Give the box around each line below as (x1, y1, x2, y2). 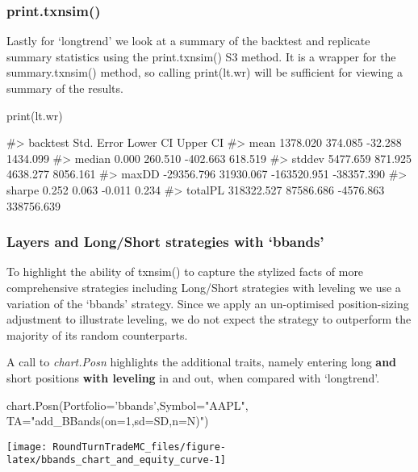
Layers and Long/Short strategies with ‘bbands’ (6, 232, 324, 252)
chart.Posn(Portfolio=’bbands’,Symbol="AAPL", (6, 396, 249, 413)
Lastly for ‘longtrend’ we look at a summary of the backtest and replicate (6, 32, 370, 49)
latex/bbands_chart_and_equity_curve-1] (6, 454, 227, 466)
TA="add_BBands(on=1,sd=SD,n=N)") (6, 412, 209, 429)
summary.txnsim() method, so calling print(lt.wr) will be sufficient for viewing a (6, 64, 403, 81)
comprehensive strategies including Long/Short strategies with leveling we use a (6, 278, 401, 295)
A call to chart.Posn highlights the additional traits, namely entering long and (6, 353, 397, 370)
